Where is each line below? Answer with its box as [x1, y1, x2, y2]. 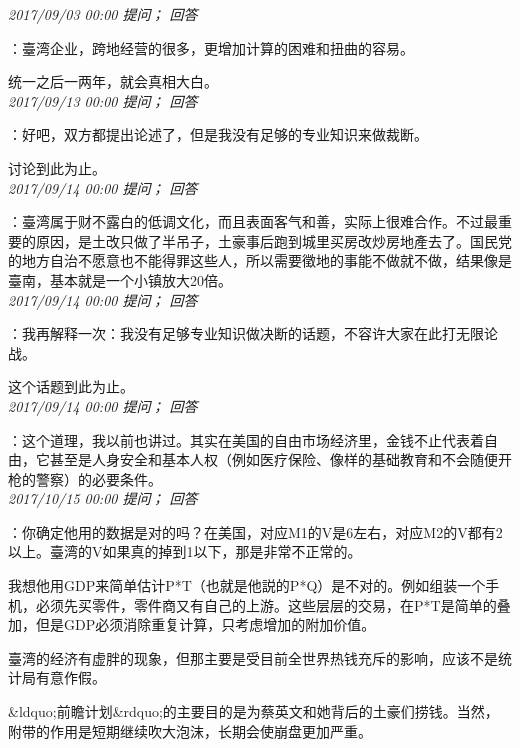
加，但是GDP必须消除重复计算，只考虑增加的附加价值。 [8, 614, 376, 635]
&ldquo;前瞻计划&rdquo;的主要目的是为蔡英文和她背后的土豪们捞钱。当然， [8, 701, 499, 722]
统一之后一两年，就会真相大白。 [8, 71, 218, 92]
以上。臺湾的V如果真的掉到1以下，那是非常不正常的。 [8, 541, 362, 562]
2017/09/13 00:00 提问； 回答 [8, 90, 198, 111]
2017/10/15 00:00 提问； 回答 [8, 488, 198, 509]
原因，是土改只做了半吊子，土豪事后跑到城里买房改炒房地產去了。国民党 [35, 230, 512, 251]
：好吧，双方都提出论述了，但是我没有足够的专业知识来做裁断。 [8, 124, 428, 145]
